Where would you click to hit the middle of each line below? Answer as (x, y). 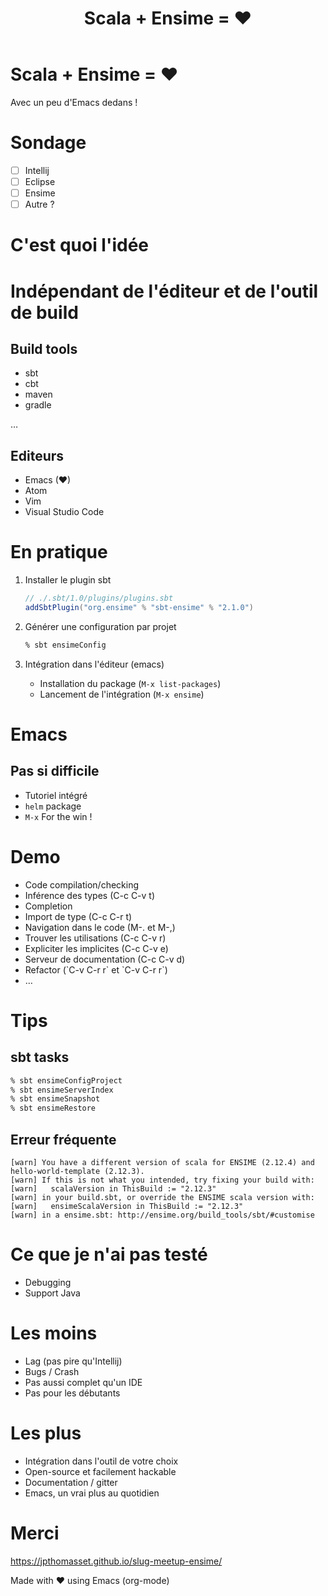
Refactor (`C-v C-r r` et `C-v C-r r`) (96, 969)
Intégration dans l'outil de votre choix (101, 1461)
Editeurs (37, 455)
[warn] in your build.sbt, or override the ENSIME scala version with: (162, 1197)
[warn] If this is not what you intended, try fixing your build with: (162, 1180)
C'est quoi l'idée (80, 245)
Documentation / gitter (71, 1482)
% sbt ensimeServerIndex (62, 1090)
